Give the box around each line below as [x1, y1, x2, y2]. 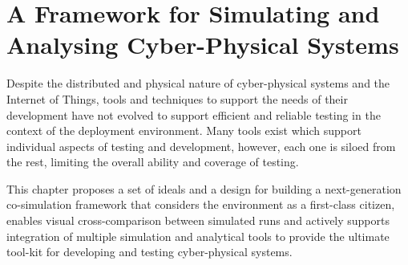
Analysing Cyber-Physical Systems [6, 28, 399, 61]
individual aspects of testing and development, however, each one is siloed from [6, 137, 396, 154]
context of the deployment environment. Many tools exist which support [6, 122, 362, 139]
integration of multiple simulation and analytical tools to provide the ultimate [6, 227, 390, 244]
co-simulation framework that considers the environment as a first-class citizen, [6, 196, 395, 213]
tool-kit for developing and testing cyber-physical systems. [6, 243, 293, 260]
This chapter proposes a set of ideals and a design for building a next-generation [6, 180, 402, 197]
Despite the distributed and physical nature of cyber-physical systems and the [6, 75, 390, 92]
